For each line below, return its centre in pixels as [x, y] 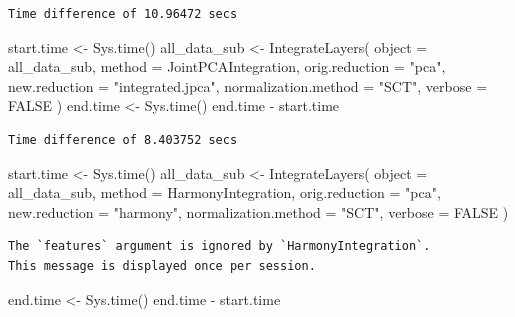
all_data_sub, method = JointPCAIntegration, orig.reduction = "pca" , [227, 66]
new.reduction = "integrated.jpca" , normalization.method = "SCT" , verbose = [248, 85]
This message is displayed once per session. [162, 265]
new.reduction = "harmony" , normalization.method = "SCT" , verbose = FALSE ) [258, 211]
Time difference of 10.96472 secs [123, 14]
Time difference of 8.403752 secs [123, 139]
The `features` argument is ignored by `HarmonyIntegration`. [219, 246]
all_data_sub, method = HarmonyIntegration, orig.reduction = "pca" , [224, 192]
